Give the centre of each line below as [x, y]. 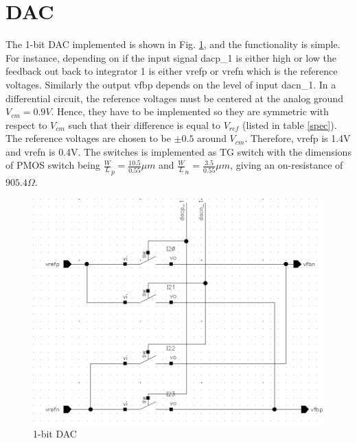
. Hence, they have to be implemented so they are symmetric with [190, 111]
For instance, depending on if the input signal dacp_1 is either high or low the [171, 57]
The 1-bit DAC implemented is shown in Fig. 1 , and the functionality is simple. [173, 44]
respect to [26, 124]
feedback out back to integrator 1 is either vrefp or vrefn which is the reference [172, 71]
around [212, 138]
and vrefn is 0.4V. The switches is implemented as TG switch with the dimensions [178, 151]
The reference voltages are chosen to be [88, 138]
